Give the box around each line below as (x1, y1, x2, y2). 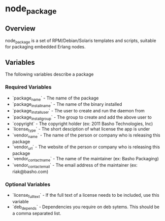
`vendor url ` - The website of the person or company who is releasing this (12, 144, 160, 151)
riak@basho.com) (12, 169, 49, 175)
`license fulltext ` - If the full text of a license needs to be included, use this (12, 192, 160, 199)
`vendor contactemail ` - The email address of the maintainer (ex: (12, 162, 138, 169)
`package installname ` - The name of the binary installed (12, 101, 122, 109)
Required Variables (5, 84, 52, 90)
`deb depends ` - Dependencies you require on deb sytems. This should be (12, 204, 160, 211)
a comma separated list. (12, 210, 62, 216)
